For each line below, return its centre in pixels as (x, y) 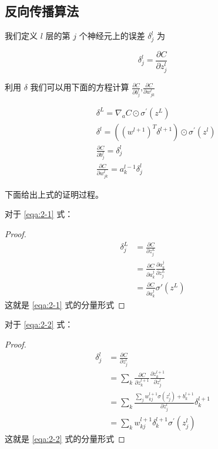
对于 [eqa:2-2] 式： (39, 324)
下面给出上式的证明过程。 (54, 194)
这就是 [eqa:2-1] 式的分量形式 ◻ (65, 304)
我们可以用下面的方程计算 (80, 87)
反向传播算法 (42, 11)
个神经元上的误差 (112, 36)
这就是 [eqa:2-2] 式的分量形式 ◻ (65, 438)
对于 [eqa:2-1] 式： (39, 214)
